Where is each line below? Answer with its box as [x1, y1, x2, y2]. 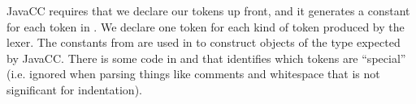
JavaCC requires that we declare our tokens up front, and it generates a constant [6, 2, 410, 19]
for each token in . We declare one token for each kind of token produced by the [6, 18, 405, 35]
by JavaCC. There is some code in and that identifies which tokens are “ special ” [6, 49, 406, 66]
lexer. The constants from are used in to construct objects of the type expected [6, 34, 401, 51]
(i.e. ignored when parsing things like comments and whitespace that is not [6, 65, 380, 82]
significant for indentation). [6, 81, 142, 98]
